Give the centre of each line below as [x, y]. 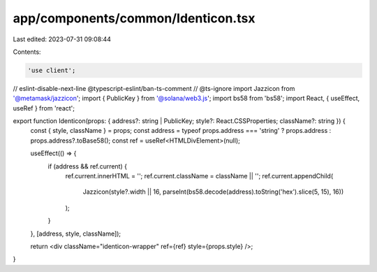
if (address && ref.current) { [87, 166]
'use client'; [52, 70]
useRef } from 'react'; [44, 108]
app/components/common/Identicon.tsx [134, 18]
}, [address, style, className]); [76, 234]
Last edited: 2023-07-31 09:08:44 [62, 39]
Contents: [27, 52]
